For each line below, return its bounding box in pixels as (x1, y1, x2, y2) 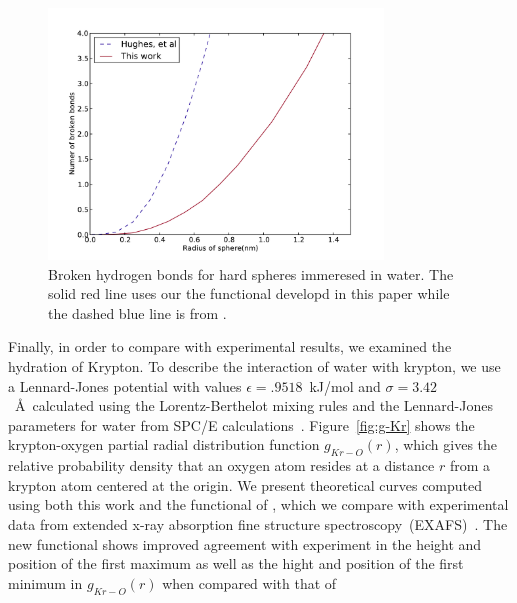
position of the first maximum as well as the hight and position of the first (8, 553, 464, 574)
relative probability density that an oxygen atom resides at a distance (8, 455, 435, 476)
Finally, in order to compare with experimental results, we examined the (8, 336, 452, 357)
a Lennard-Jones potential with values (8, 375, 242, 396)
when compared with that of (162, 572, 337, 593)
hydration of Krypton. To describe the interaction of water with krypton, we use (8, 355, 501, 376)
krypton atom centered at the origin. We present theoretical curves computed (8, 474, 483, 495)
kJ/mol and (309, 375, 381, 396)
